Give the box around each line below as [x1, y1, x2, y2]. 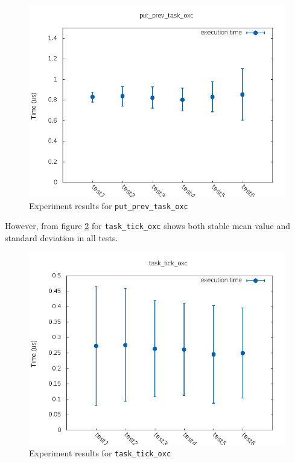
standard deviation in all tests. [5, 231, 118, 244]
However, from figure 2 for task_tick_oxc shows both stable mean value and [5, 219, 291, 232]
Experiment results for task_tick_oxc [29, 447, 171, 459]
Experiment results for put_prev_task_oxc [29, 199, 188, 212]
